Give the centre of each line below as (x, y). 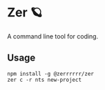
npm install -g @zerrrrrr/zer (51, 74)
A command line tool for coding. (53, 36)
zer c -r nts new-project (44, 80)
